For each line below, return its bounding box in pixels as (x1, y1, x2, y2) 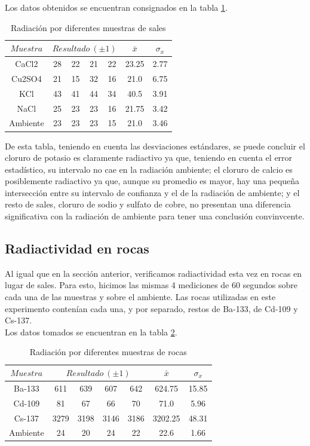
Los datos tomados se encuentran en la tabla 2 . (5, 325, 177, 338)
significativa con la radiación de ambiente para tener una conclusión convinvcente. (5, 210, 305, 222)
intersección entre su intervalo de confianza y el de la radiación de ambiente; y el (5, 186, 300, 198)
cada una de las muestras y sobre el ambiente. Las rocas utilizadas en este (5, 291, 276, 303)
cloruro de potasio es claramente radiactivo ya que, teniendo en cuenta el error (5, 151, 293, 164)
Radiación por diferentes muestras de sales (10, 21, 166, 33)
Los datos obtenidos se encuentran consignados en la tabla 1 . (5, 1, 228, 13)
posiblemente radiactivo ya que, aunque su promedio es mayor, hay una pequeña (5, 175, 300, 187)
